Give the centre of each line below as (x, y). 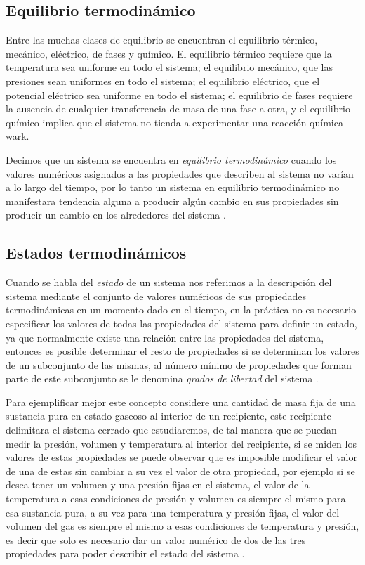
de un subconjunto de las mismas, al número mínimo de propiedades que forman (179, 364)
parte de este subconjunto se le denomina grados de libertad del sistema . (162, 378)
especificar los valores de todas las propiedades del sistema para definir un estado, (181, 323)
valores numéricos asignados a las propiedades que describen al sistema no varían (180, 173)
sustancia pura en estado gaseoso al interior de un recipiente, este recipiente (168, 416)
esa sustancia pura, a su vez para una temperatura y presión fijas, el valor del (173, 512)
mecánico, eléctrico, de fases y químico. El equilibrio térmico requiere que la (169, 53)
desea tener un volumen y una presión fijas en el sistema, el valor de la (158, 485)
